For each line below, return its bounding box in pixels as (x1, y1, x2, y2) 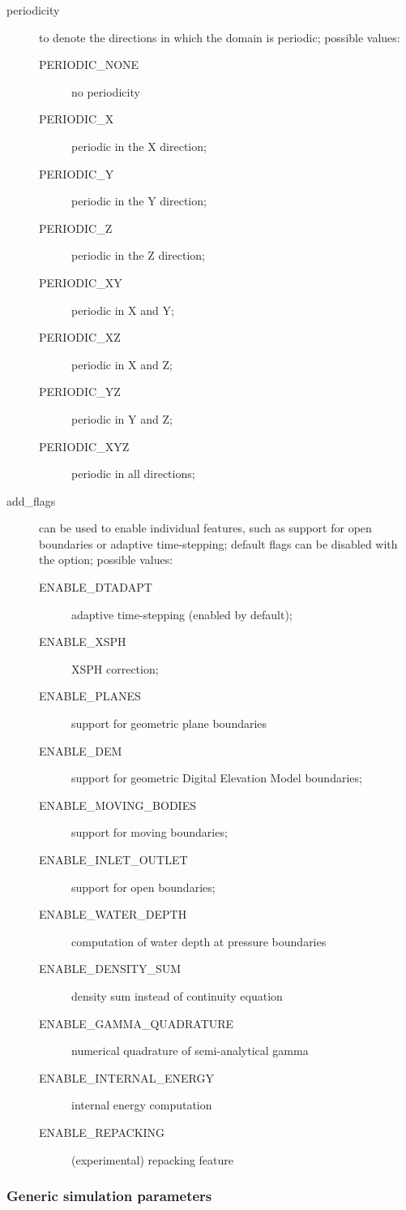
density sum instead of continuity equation (71, 987, 283, 1004)
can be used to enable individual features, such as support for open (39, 519, 372, 536)
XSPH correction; (71, 660, 159, 677)
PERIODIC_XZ (39, 329, 121, 346)
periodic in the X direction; (71, 137, 207, 154)
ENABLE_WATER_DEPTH (39, 906, 187, 923)
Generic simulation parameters (6, 1186, 212, 1206)
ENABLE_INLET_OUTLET (39, 851, 188, 868)
